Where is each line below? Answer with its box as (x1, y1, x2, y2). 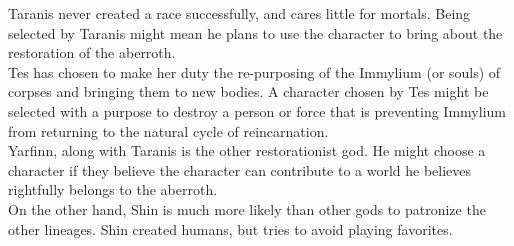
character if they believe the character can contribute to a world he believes (8, 159, 472, 180)
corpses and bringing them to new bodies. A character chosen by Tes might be (8, 81, 489, 102)
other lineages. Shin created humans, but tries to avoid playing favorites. (8, 218, 453, 239)
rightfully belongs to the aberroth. (8, 179, 218, 200)
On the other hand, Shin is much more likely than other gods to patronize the (8, 198, 486, 219)
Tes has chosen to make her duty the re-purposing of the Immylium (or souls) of (8, 61, 501, 82)
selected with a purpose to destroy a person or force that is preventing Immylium (8, 100, 506, 121)
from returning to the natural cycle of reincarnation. (8, 120, 329, 141)
